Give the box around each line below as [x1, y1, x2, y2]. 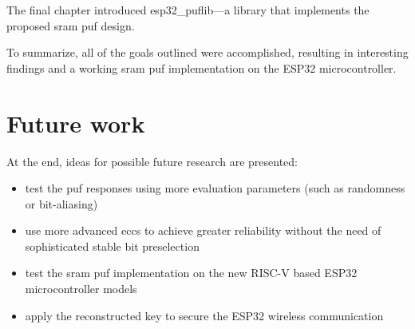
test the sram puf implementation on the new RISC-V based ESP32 [25, 264, 358, 281]
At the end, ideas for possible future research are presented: [6, 153, 298, 169]
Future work [6, 106, 145, 139]
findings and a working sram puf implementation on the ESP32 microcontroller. [6, 59, 397, 76]
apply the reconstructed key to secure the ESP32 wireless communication [25, 307, 384, 323]
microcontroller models [25, 280, 137, 297]
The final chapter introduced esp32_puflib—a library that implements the [6, 2, 370, 18]
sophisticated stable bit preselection [25, 237, 200, 254]
